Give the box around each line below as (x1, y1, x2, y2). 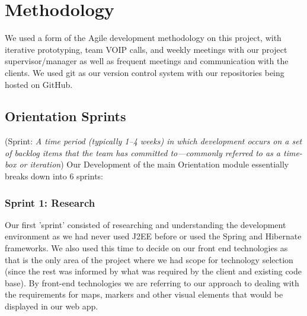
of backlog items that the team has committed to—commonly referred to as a (5, 146, 280, 159)
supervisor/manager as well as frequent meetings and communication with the (5, 55, 289, 67)
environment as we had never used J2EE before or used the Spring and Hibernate (5, 230, 302, 242)
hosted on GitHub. (5, 78, 73, 90)
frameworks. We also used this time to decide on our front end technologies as (5, 242, 288, 254)
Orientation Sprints (5, 107, 126, 125)
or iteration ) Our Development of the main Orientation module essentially (19, 158, 289, 170)
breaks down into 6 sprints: (5, 170, 103, 182)
